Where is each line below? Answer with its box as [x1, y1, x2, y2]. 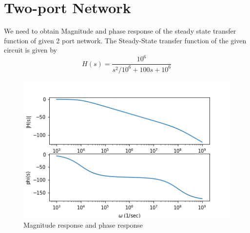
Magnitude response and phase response [23, 220, 143, 230]
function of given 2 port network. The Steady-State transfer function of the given [4, 35, 247, 45]
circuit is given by [4, 45, 58, 55]
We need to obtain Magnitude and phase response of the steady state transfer [4, 26, 236, 36]
